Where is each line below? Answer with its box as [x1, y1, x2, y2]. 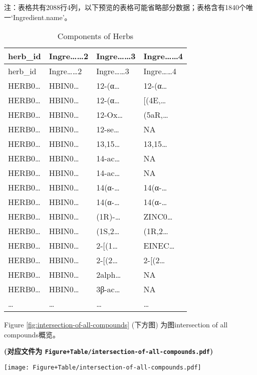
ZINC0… [143, 211, 173, 223]
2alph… [96, 269, 121, 281]
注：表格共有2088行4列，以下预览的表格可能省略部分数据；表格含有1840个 [4, 2, 246, 12]
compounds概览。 [4, 329, 60, 339]
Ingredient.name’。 [13, 12, 72, 22]
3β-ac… [96, 283, 120, 295]
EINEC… [143, 240, 175, 252]
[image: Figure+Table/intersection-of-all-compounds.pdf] [4, 364, 201, 371]
